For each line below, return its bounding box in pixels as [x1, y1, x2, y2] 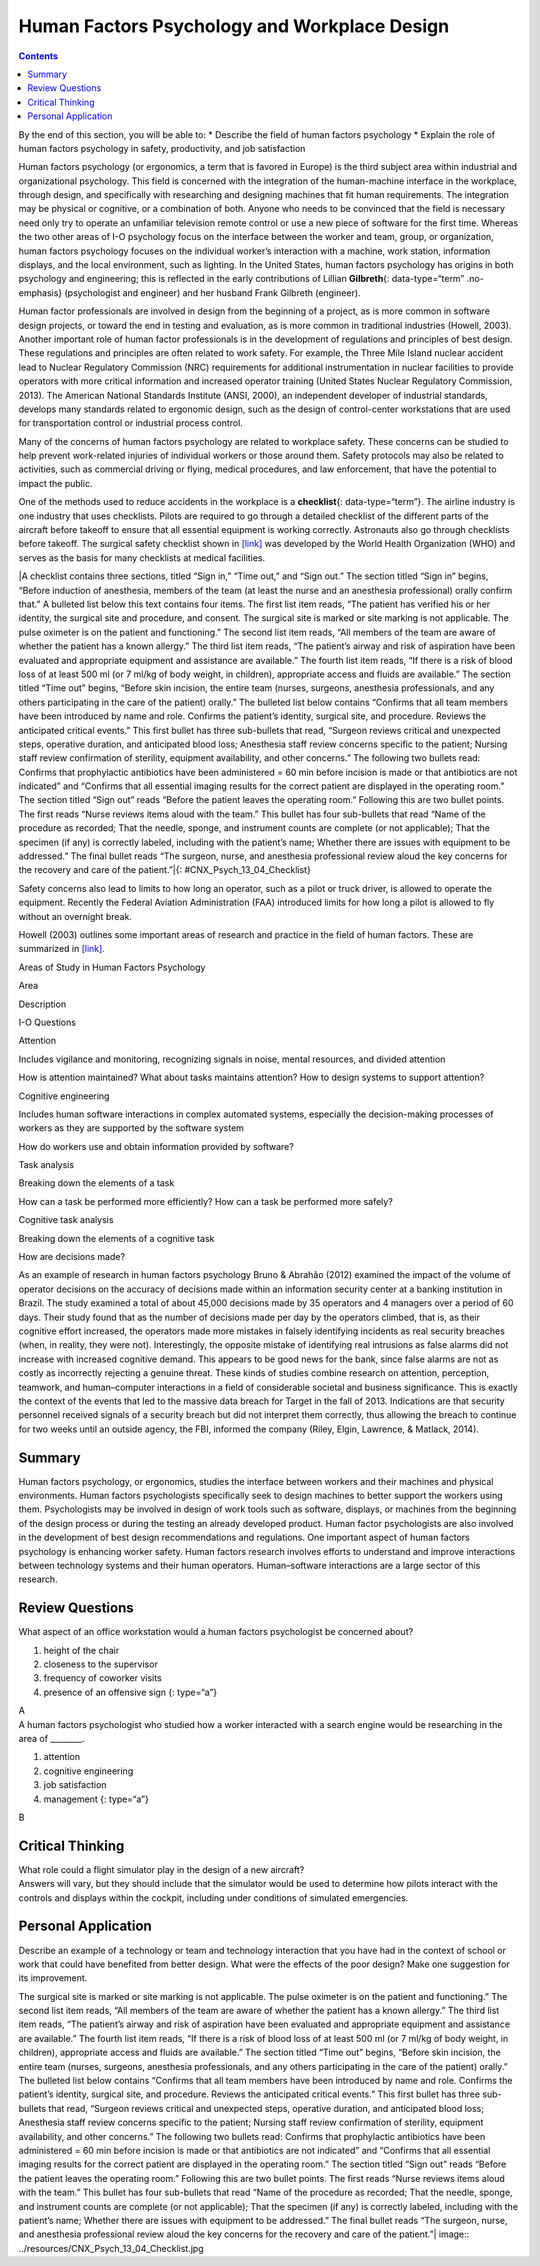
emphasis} [18, 286, 63, 299]
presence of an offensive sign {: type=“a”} [43, 1686, 218, 1698]
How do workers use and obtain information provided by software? [18, 1140, 294, 1152]
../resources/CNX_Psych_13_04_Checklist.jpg [18, 2242, 204, 2254]
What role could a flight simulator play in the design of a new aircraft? [18, 1863, 305, 1875]
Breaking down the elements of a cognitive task [18, 1232, 215, 1244]
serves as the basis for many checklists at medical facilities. [18, 551, 266, 564]
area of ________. [18, 1732, 85, 1744]
